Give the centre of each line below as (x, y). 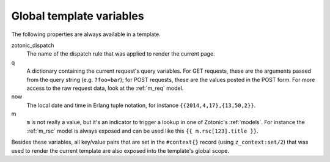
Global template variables (78, 16)
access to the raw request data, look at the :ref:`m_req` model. (105, 88)
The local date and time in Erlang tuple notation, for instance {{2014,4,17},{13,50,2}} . (141, 105)
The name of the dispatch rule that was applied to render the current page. (121, 54)
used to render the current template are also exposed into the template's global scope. (120, 150)
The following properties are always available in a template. (86, 34)
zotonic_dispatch (33, 45)
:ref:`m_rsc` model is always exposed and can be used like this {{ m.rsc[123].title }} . (142, 131)
